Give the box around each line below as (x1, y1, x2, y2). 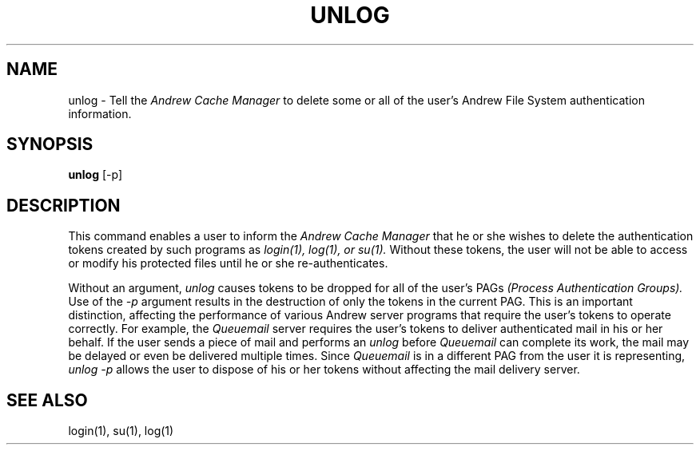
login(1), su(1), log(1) (68, 424, 174, 438)
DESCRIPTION (6, 195, 121, 216)
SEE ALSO (6, 390, 88, 410)
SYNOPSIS (6, 134, 93, 155)
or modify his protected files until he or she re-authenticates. (68, 256, 388, 271)
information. (68, 106, 132, 121)
